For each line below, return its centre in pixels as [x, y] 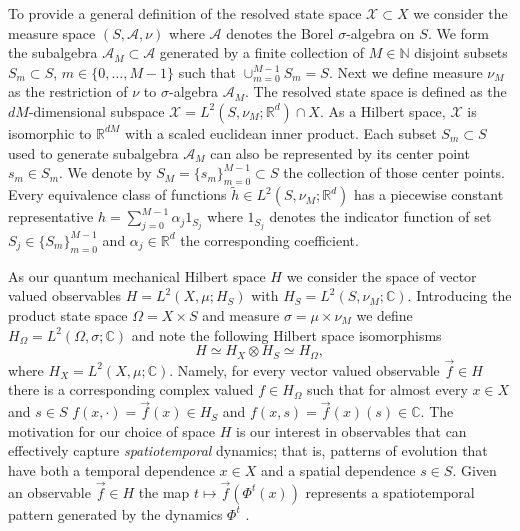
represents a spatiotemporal [390, 491]
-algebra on [380, 32]
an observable [49, 491]
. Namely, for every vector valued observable [304, 369]
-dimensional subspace [96, 110]
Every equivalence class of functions [117, 194]
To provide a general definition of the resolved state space [185, 13]
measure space [52, 32]
